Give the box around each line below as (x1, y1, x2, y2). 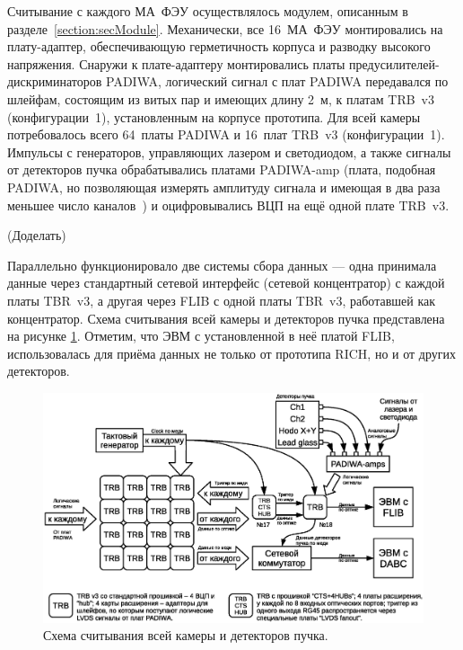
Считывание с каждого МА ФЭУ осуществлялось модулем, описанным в (7, 2, 408, 20)
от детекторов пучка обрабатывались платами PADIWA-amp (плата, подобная (7, 160, 436, 179)
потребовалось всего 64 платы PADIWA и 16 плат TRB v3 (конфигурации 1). (7, 125, 445, 144)
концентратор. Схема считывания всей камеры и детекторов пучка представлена (7, 308, 445, 327)
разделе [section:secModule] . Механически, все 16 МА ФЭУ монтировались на (7, 19, 443, 38)
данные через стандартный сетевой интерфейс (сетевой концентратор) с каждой (7, 273, 445, 292)
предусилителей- (349, 54, 440, 73)
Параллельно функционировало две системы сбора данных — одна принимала (7, 255, 437, 274)
